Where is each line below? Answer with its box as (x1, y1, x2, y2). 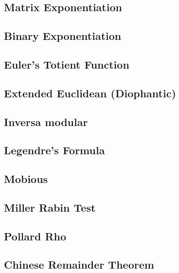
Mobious (4, 171, 48, 186)
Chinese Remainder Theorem (4, 257, 154, 272)
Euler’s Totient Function (4, 56, 129, 72)
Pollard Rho (4, 228, 67, 243)
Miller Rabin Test (4, 200, 96, 215)
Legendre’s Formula (4, 143, 105, 158)
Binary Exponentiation (4, 28, 122, 43)
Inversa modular (4, 114, 88, 129)
